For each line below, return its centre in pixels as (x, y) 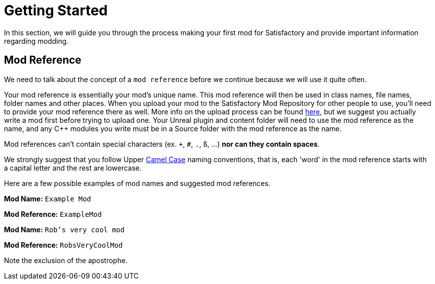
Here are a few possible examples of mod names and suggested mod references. (137, 183)
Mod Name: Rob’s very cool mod (64, 229)
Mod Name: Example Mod (48, 198)
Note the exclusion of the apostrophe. (66, 260)
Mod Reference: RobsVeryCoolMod (63, 245)
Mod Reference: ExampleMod (53, 214)
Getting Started (56, 10)
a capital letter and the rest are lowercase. (73, 168)
